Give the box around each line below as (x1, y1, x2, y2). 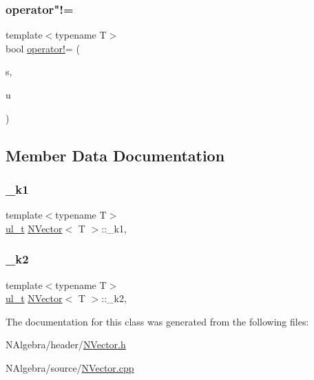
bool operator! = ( (6, 41, 80, 55)
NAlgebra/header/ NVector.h (6, 337, 126, 352)
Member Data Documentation (6, 144, 225, 166)
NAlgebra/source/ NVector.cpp (6, 360, 134, 374)
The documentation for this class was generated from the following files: (6, 314, 309, 328)
